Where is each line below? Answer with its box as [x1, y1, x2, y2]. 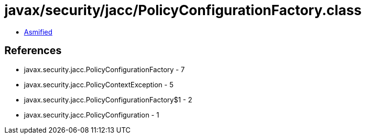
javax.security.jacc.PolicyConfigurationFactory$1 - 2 [24, 95, 192, 104]
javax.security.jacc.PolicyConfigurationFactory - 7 [24, 65, 185, 74]
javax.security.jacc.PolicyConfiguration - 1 [24, 110, 160, 119]
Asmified [24, 27, 53, 36]
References [4, 44, 62, 57]
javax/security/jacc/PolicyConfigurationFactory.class [4, 2, 362, 19]
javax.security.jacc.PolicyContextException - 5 [24, 80, 174, 89]
